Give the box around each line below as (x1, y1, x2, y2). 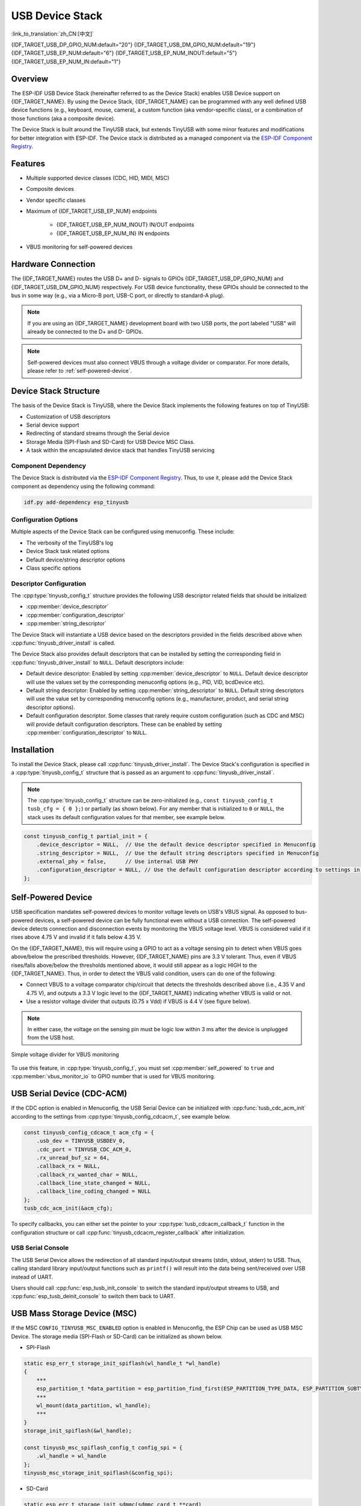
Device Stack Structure (11, 386, 100, 396)
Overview (11, 73, 49, 84)
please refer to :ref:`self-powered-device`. (27, 367, 132, 375)
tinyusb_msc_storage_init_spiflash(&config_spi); (23, 1470, 173, 1476)
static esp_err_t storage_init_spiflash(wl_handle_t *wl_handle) (23, 1360, 221, 1367)
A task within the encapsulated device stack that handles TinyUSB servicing (26, 446, 215, 454)
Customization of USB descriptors (26, 413, 111, 420)
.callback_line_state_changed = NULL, (36, 1179, 151, 1187)
